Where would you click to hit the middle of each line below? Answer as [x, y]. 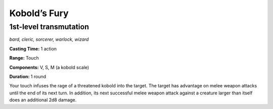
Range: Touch [24, 58]
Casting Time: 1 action [33, 48]
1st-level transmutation [49, 27]
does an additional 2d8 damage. [43, 100]
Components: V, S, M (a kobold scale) [49, 67]
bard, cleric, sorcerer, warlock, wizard [49, 39]
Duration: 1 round [28, 76]
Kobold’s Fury [39, 13]
